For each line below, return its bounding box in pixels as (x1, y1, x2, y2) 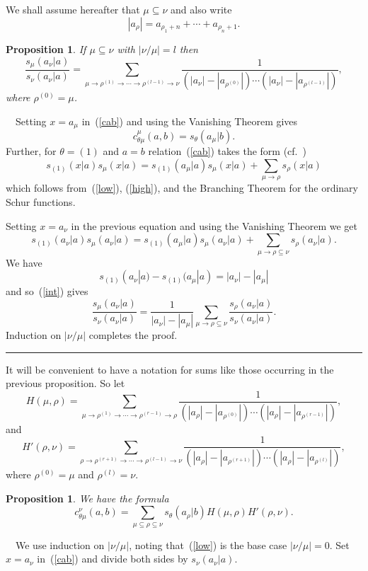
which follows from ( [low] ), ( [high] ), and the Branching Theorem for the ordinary (6, 180, 358, 195)
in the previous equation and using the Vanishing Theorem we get (71, 218, 357, 233)
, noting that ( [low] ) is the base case (129, 537, 287, 552)
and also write (171, 2, 232, 16)
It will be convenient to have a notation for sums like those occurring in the (6, 362, 334, 376)
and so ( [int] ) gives (6, 284, 88, 299)
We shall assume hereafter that (6, 2, 140, 16)
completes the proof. (88, 328, 178, 342)
